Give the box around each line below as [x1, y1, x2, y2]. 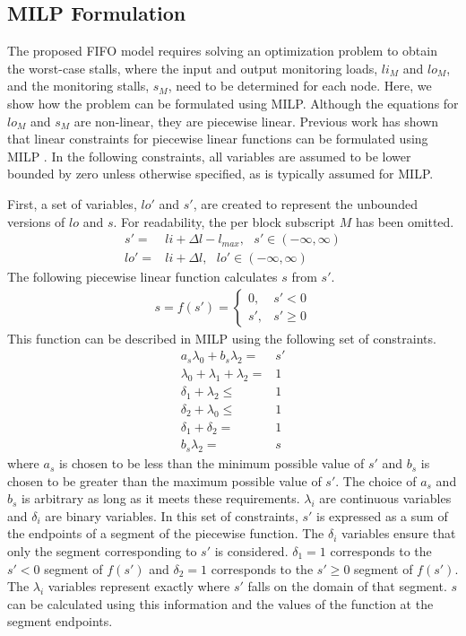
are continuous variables [319, 489, 452, 508]
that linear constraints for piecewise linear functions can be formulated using [7, 129, 428, 148]
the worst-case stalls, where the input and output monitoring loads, [7, 58, 378, 77]
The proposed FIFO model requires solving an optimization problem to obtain [7, 41, 437, 60]
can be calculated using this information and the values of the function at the [7, 594, 434, 613]
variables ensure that [341, 524, 456, 543]
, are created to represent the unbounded [193, 194, 418, 213]
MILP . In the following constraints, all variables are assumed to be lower [7, 146, 411, 165]
